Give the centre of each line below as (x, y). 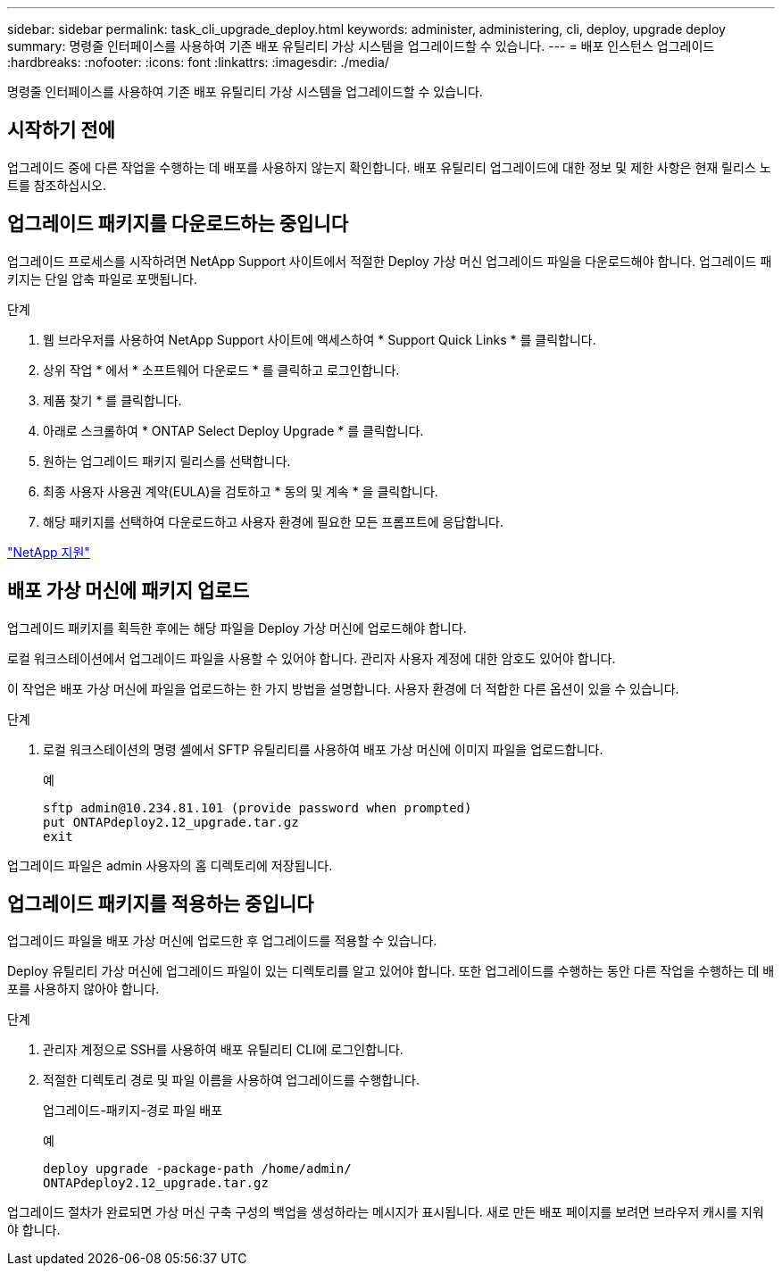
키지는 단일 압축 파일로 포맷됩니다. (102, 279)
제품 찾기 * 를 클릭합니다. (112, 400)
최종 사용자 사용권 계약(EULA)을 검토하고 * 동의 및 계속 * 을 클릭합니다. (241, 491)
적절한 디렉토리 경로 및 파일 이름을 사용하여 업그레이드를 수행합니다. (231, 1080)
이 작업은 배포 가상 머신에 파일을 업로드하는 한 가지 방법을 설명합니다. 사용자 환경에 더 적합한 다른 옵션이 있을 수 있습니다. (343, 688)
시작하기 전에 (61, 130)
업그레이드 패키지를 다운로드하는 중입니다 (178, 224)
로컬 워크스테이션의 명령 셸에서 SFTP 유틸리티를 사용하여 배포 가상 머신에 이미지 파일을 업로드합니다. (323, 749)
